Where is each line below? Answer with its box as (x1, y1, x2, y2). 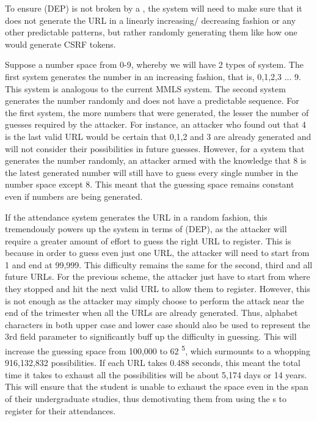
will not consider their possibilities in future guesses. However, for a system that (5, 142, 305, 155)
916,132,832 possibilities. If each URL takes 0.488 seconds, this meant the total (5, 356, 301, 369)
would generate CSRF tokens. (5, 37, 116, 50)
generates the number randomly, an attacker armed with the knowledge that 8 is (5, 154, 307, 167)
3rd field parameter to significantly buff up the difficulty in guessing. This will (5, 330, 297, 343)
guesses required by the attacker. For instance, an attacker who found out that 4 (5, 118, 307, 131)
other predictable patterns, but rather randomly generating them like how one (5, 26, 297, 38)
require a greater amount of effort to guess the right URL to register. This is (5, 234, 291, 247)
